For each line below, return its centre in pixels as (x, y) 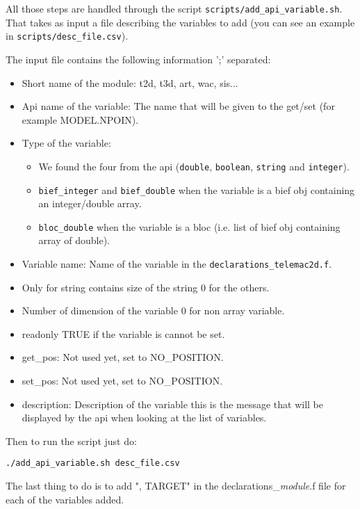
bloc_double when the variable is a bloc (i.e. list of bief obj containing (189, 226)
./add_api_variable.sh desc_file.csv (93, 463)
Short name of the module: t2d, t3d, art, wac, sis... (130, 82)
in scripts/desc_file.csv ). (67, 36)
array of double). (74, 240)
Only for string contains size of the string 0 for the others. (146, 287)
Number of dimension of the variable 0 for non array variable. (153, 310)
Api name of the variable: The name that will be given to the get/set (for (178, 106)
